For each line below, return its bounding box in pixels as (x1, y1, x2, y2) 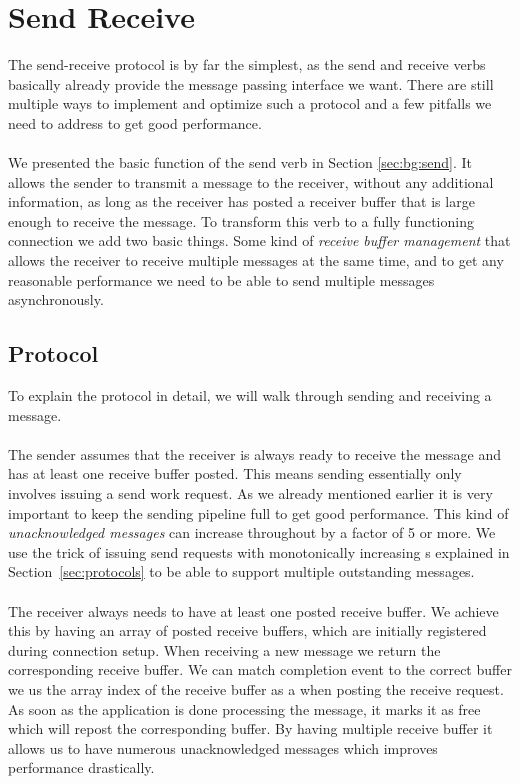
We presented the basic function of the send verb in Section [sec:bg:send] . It (8, 152, 473, 173)
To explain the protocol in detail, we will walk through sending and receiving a (8, 385, 492, 406)
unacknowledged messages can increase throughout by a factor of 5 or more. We (8, 522, 496, 543)
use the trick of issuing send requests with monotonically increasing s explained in (8, 541, 510, 562)
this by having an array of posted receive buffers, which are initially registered (8, 620, 487, 641)
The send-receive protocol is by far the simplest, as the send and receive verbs (8, 54, 486, 75)
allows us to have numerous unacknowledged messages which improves (8, 737, 438, 758)
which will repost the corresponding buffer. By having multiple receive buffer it (8, 718, 493, 739)
